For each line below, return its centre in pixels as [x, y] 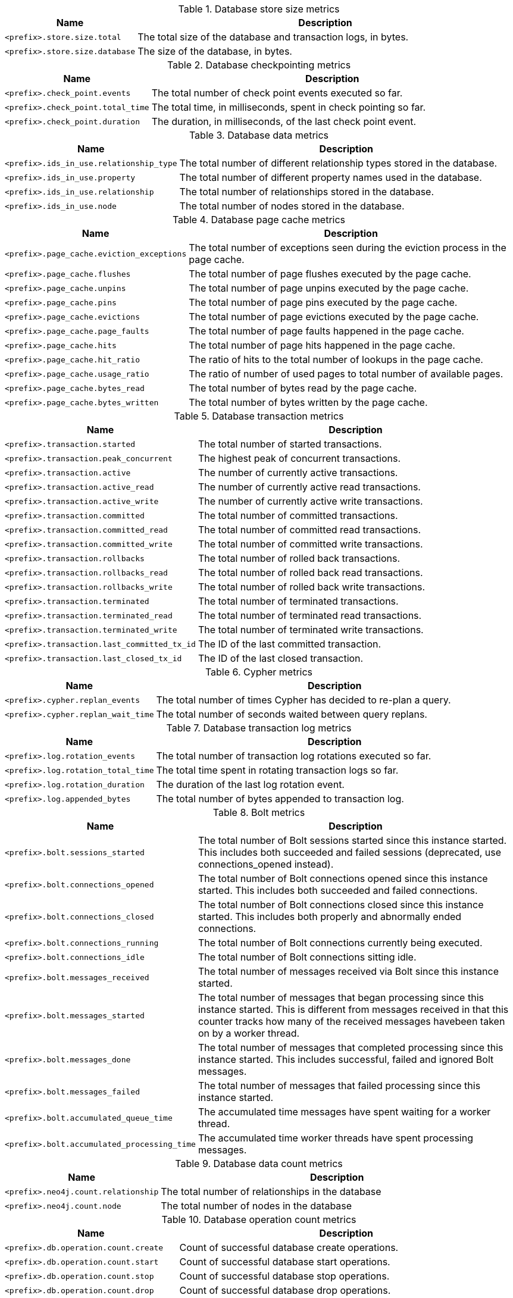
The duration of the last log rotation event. [250, 784]
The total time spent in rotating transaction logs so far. [277, 770]
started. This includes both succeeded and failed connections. [338, 890]
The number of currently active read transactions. [309, 487]
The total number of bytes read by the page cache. [303, 388]
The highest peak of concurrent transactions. [299, 458]
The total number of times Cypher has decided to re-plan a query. [304, 700]
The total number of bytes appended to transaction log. [280, 799]
